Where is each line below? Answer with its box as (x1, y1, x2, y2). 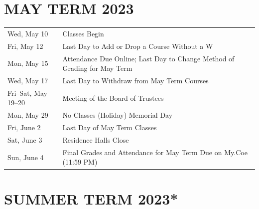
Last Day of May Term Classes (62, 122, 157, 133)
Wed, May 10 (7, 28, 48, 38)
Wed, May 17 (7, 75, 48, 85)
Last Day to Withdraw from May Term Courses (62, 75, 209, 85)
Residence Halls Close (62, 134, 129, 145)
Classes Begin (62, 28, 104, 38)
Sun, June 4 (7, 152, 44, 162)
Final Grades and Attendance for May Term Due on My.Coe (62, 147, 248, 157)
